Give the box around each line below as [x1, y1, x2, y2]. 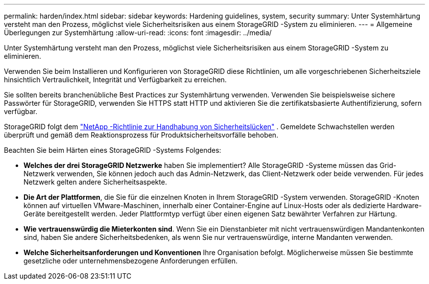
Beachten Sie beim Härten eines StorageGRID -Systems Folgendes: [4, 146, 221, 154]
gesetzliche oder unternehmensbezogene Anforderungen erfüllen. [24, 257, 238, 265]
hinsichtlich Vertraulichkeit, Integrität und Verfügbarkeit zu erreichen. [4, 75, 227, 84]
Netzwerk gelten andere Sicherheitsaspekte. [24, 178, 167, 186]
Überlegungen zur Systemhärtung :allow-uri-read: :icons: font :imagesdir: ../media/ [4, 28, 272, 37]
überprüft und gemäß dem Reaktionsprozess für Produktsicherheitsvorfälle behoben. [4, 131, 279, 139]
